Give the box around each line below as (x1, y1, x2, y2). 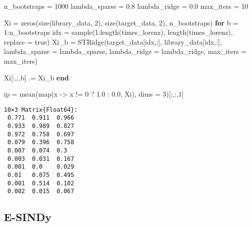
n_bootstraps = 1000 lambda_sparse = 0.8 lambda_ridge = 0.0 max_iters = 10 (4, 1, 249, 11)
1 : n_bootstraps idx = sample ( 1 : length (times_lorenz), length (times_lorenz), (4, 27, 233, 37)
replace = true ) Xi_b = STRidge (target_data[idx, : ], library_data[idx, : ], (4, 36, 222, 47)
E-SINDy (4, 209, 51, 225)
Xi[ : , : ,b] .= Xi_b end (4, 72, 69, 82)
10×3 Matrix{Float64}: (4, 106, 78, 113)
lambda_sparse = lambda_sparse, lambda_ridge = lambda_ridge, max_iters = (4, 46, 247, 56)
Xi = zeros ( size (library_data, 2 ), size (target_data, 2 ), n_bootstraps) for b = (4, 17, 239, 27)
